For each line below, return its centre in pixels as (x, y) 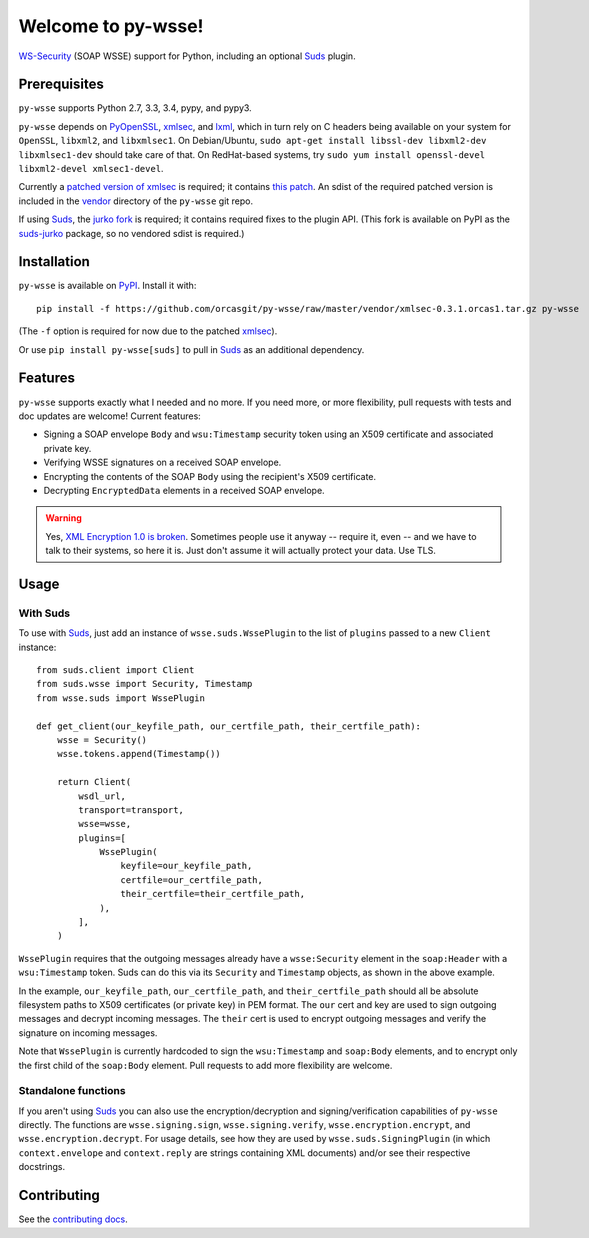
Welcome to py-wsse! (111, 26)
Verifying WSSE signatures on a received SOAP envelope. (162, 462)
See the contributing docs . (73, 1219)
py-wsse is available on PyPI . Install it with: (107, 286)
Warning (63, 518)
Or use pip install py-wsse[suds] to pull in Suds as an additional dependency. (191, 349)
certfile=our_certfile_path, (192, 879)
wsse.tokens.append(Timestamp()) (139, 754)
